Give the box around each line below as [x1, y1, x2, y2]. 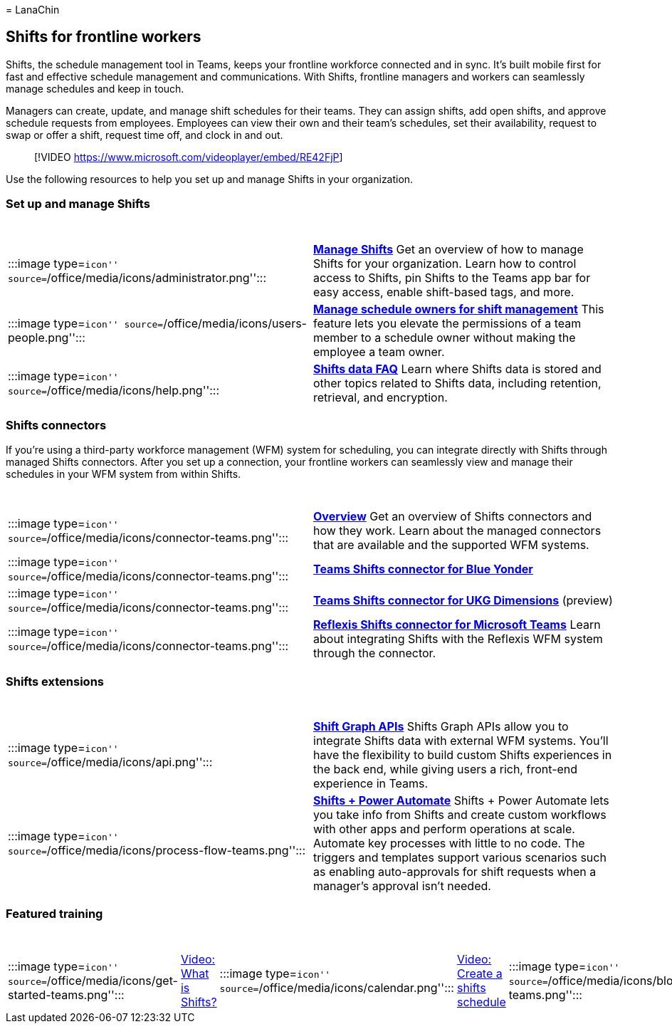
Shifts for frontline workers [6, 28, 201, 46]
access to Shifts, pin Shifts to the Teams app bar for [313, 270, 591, 285]
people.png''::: [8, 330, 85, 345]
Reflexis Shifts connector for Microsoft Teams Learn [313, 617, 601, 632]
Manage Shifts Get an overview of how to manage [313, 241, 584, 256]
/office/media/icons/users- [163, 315, 307, 330]
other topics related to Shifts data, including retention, [313, 375, 602, 390]
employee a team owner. [313, 344, 445, 359]
